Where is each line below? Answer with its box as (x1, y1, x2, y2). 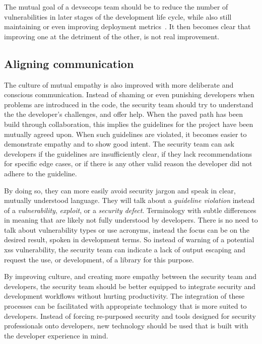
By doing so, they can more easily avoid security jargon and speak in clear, (4, 185, 236, 195)
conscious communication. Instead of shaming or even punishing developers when (4, 89, 254, 100)
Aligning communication (4, 55, 134, 71)
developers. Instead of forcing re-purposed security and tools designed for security (4, 310, 256, 321)
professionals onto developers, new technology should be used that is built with (4, 320, 248, 331)
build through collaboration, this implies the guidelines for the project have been (4, 118, 253, 129)
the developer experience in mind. (4, 330, 108, 340)
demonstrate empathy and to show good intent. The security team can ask (4, 139, 234, 149)
